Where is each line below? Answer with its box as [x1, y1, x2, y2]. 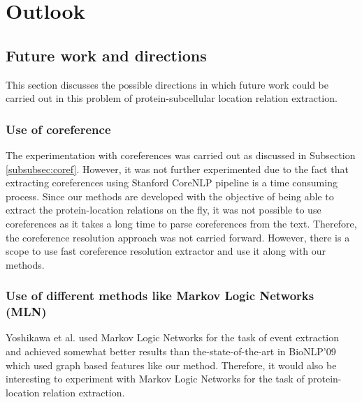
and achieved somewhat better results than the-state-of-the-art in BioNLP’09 [6, 344, 336, 359]
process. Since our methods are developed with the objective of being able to [6, 188, 334, 203]
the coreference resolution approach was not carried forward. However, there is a [6, 230, 350, 244]
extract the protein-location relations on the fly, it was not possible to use [6, 202, 321, 217]
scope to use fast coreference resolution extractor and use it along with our [6, 244, 326, 258]
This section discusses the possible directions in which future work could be [6, 77, 329, 91]
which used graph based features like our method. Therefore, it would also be [6, 357, 337, 372]
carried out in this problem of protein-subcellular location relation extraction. [6, 91, 338, 105]
